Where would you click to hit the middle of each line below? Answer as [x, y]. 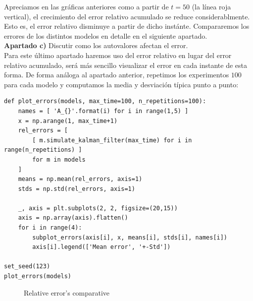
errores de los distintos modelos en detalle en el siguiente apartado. [106, 35]
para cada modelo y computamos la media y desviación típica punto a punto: [121, 84]
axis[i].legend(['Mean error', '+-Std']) [101, 247]
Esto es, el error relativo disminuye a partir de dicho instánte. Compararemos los [127, 26]
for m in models [59, 159]
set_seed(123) [27, 267]
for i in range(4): [50, 228]
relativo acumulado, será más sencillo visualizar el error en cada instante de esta [126, 65]
